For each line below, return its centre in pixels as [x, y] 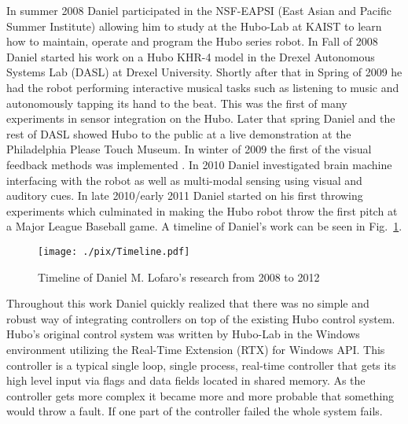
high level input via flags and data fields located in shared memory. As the [186, 380]
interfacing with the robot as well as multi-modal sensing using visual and [184, 180]
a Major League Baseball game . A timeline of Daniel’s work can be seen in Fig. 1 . [204, 226]
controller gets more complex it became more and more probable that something [200, 395]
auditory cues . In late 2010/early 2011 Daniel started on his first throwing [185, 195]
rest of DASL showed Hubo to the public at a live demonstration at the [179, 133]
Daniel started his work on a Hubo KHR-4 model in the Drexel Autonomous [191, 56]
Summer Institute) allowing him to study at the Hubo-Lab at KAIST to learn [194, 26]
